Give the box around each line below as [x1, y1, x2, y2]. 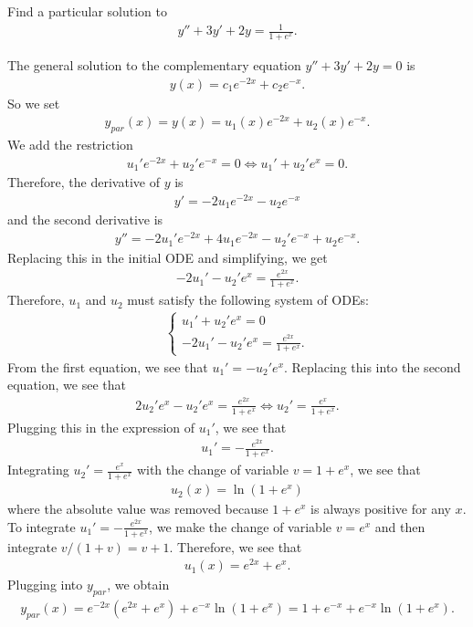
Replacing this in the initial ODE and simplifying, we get [7, 247, 328, 266]
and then [374, 517, 426, 536]
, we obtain [107, 575, 170, 594]
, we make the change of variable [149, 517, 332, 536]
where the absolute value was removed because [7, 499, 268, 518]
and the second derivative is [7, 210, 163, 229]
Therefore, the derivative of [7, 172, 160, 192]
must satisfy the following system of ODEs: [127, 290, 369, 309]
